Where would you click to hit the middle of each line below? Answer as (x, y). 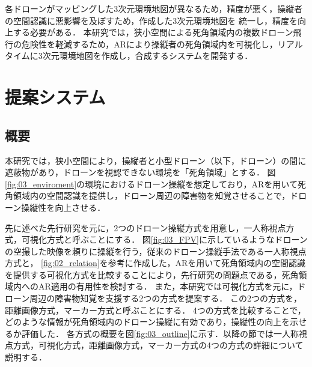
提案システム (55, 97)
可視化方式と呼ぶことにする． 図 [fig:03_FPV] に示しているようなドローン (164, 239)
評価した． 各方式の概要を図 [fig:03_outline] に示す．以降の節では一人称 (160, 333)
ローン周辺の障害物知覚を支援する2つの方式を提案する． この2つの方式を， (153, 298)
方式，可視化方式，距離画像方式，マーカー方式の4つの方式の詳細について (158, 345)
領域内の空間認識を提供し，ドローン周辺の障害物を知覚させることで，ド (156, 196)
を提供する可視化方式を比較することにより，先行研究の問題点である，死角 (152, 274)
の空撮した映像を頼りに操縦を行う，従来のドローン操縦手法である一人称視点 (156, 251)
